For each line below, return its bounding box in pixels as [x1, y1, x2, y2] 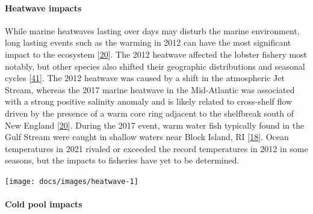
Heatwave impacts [5, 1, 82, 14]
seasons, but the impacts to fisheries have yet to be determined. [5, 154, 240, 167]
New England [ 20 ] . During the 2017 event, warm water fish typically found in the [5, 118, 305, 131]
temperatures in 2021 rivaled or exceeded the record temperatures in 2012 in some [5, 142, 308, 154]
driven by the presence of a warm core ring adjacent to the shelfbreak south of [5, 106, 294, 119]
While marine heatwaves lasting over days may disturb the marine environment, [5, 24, 300, 37]
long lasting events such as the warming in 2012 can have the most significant [5, 36, 291, 49]
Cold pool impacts [5, 198, 82, 210]
